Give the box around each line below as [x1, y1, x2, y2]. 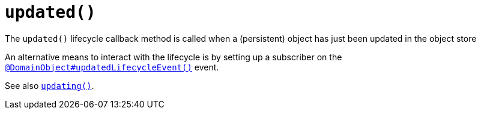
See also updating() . [5, 80, 94, 91]
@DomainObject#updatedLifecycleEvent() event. [5, 61, 219, 72]
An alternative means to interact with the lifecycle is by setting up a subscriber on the [5, 51, 342, 62]
